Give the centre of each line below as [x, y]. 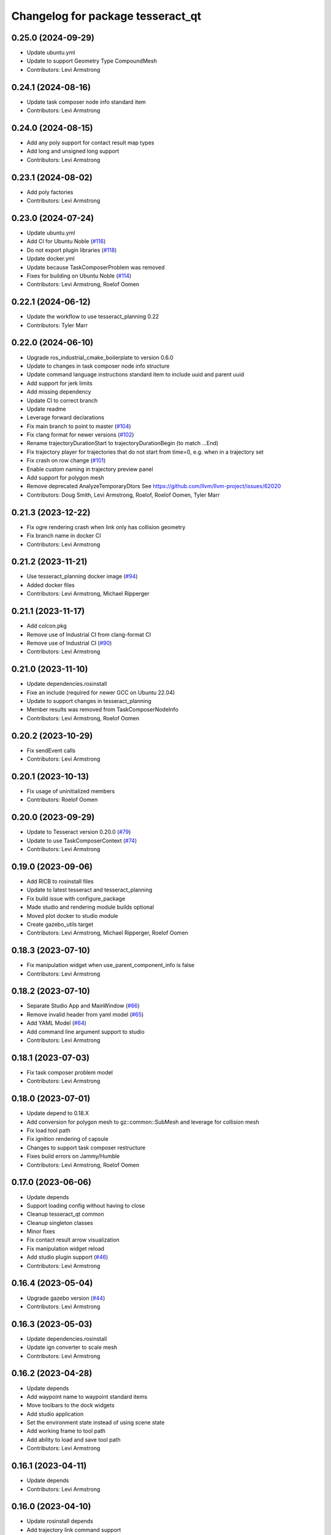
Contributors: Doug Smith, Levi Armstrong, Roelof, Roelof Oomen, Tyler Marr [123, 495]
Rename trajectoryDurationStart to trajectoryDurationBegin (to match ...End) [123, 443]
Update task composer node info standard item [86, 102]
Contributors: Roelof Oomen [62, 800]
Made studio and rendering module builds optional [90, 907]
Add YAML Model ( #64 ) [57, 1023]
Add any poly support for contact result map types [90, 143]
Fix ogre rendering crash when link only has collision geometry [106, 527]
